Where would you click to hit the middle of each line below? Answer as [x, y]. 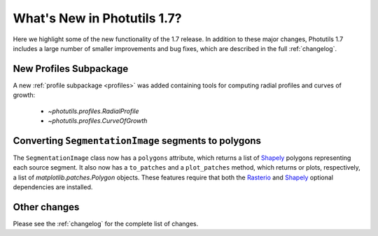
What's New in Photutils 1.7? [97, 18]
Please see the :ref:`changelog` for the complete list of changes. [106, 224]
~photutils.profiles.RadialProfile [93, 111]
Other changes [46, 207]
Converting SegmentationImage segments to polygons [137, 141]
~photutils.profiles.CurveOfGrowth [98, 121]
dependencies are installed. [53, 187]
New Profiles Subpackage [71, 69]
